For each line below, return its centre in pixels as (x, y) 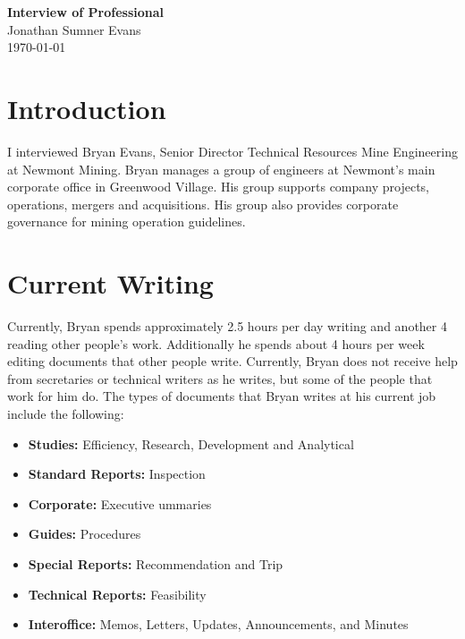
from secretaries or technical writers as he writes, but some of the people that (220, 378)
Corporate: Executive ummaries (120, 503)
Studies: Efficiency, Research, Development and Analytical (191, 443)
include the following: (66, 413)
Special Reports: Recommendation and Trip (156, 563)
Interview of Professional (85, 12)
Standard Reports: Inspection (117, 474)
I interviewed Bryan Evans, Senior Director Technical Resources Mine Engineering (232, 151)
